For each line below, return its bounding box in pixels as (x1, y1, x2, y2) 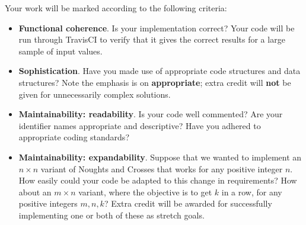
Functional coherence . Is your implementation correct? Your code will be (18, 21, 295, 34)
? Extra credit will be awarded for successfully (104, 197, 272, 210)
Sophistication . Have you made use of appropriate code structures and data (18, 65, 301, 77)
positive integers (18, 197, 78, 210)
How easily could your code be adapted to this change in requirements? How (18, 174, 297, 187)
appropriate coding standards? (18, 131, 129, 143)
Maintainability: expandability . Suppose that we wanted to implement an (18, 150, 302, 163)
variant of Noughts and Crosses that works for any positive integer (40, 162, 283, 175)
